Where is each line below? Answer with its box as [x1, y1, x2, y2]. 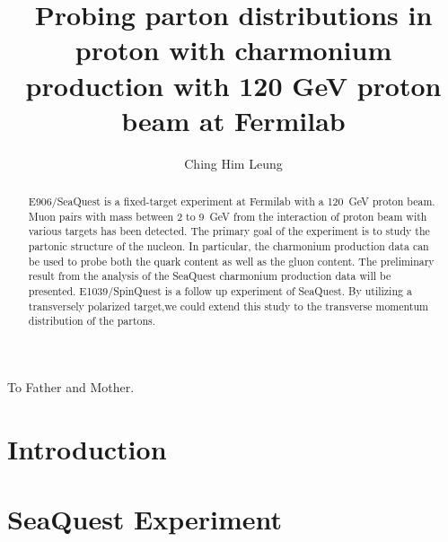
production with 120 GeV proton [25, 66, 442, 103]
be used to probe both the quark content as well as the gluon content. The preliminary [28, 253, 435, 268]
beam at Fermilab [121, 101, 346, 138]
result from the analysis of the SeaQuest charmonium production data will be [28, 268, 391, 284]
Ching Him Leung [184, 153, 283, 172]
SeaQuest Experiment [7, 501, 283, 538]
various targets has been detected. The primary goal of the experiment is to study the [28, 223, 430, 239]
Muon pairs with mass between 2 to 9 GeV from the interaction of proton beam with [28, 208, 427, 223]
